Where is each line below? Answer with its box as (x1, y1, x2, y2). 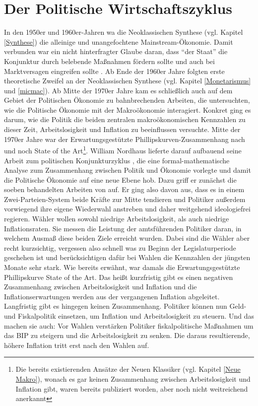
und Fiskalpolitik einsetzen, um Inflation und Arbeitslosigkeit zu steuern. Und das (4, 311, 255, 321)
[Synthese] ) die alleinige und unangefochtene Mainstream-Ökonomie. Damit (4, 36, 233, 47)
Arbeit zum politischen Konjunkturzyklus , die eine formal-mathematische (4, 155, 230, 165)
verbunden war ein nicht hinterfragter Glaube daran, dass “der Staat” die (4, 46, 228, 57)
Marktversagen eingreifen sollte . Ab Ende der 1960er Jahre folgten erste (4, 66, 225, 76)
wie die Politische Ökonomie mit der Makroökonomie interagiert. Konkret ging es (4, 104, 251, 115)
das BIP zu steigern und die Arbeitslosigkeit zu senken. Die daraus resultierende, (4, 330, 250, 340)
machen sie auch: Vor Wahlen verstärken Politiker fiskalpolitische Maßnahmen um (4, 320, 254, 331)
